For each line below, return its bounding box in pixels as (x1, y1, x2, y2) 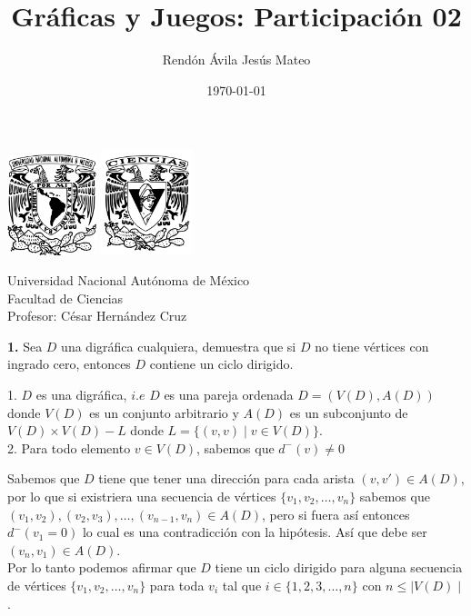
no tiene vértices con (315, 336, 429, 355)
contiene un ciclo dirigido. (149, 354, 294, 373)
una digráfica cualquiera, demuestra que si (61, 336, 296, 355)
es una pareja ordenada (164, 385, 294, 404)
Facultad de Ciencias (7, 288, 124, 307)
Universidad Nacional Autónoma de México (7, 271, 250, 290)
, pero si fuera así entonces (262, 504, 410, 523)
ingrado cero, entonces (7, 354, 131, 373)
